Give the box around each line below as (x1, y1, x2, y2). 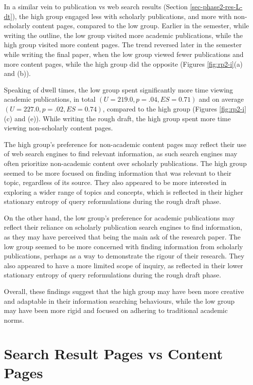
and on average (199, 94, 244, 104)
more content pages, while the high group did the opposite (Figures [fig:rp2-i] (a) (4, 58, 243, 69)
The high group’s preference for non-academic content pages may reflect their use (4, 139, 247, 149)
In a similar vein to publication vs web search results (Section (4, 1, 188, 11)
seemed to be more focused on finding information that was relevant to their (4, 167, 232, 178)
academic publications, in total (4, 94, 96, 104)
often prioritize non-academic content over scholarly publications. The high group (4, 158, 247, 168)
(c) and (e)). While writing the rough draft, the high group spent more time (4, 113, 231, 123)
